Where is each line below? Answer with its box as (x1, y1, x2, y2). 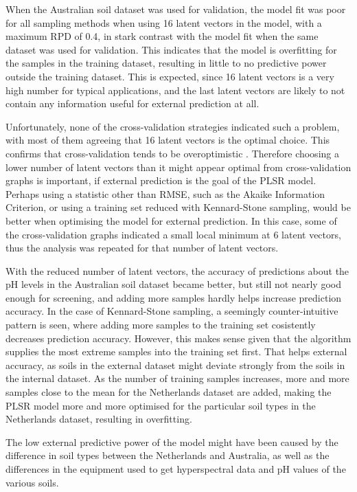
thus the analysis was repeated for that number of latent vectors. (5, 241, 279, 255)
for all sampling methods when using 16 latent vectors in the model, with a (5, 15, 322, 30)
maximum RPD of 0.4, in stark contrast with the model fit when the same (5, 29, 319, 43)
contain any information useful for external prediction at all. (5, 96, 260, 111)
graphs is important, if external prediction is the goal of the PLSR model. (5, 173, 316, 188)
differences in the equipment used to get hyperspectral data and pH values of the (5, 462, 346, 476)
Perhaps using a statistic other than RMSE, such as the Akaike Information (5, 186, 325, 201)
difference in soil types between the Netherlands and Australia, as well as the (5, 448, 330, 462)
